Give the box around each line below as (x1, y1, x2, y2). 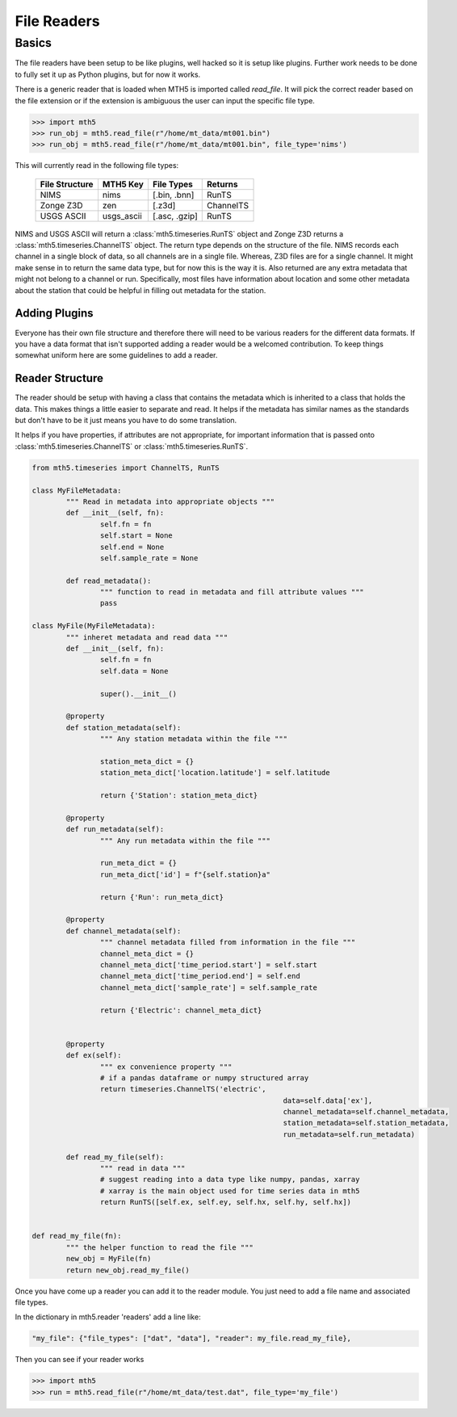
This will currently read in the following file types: (15, 161, 179, 170)
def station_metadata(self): (65, 723, 182, 732)
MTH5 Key (102, 178, 145, 190)
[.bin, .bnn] (152, 189, 195, 200)
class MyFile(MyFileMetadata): (31, 622, 157, 631)
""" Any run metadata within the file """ (99, 836, 270, 845)
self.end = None (99, 542, 165, 551)
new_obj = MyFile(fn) (65, 1254, 152, 1264)
